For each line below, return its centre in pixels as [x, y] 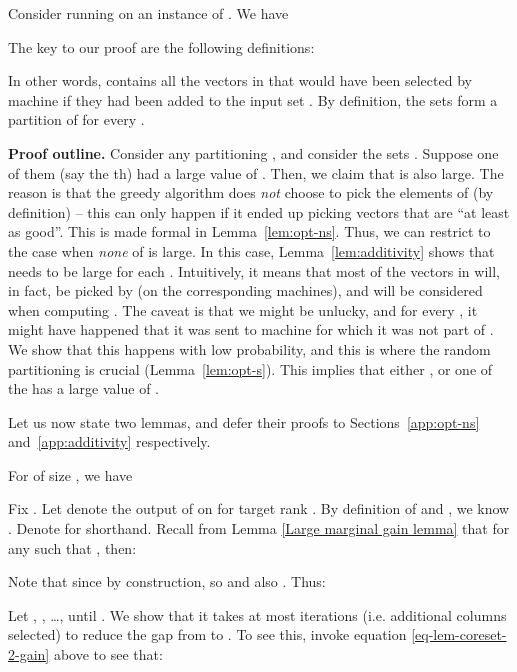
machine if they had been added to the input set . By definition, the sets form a [253, 99]
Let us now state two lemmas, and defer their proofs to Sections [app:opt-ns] [244, 421]
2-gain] [29, 654]
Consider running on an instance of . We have [148, 13]
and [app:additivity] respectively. [109, 441]
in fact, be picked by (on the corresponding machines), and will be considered [245, 290]
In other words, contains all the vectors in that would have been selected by [240, 80]
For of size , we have [70, 474]
